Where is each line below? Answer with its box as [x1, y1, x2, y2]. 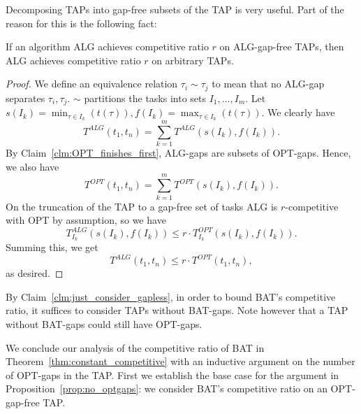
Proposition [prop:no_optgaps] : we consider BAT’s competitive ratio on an [6, 381, 327, 396]
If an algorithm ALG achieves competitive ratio [6, 39, 209, 54]
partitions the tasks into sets [84, 90, 207, 105]
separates [6, 90, 45, 105]
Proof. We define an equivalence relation [6, 76, 178, 91]
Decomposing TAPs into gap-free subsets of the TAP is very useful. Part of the [6, 2, 344, 16]
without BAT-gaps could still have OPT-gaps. [6, 317, 202, 331]
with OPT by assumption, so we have [6, 213, 166, 227]
